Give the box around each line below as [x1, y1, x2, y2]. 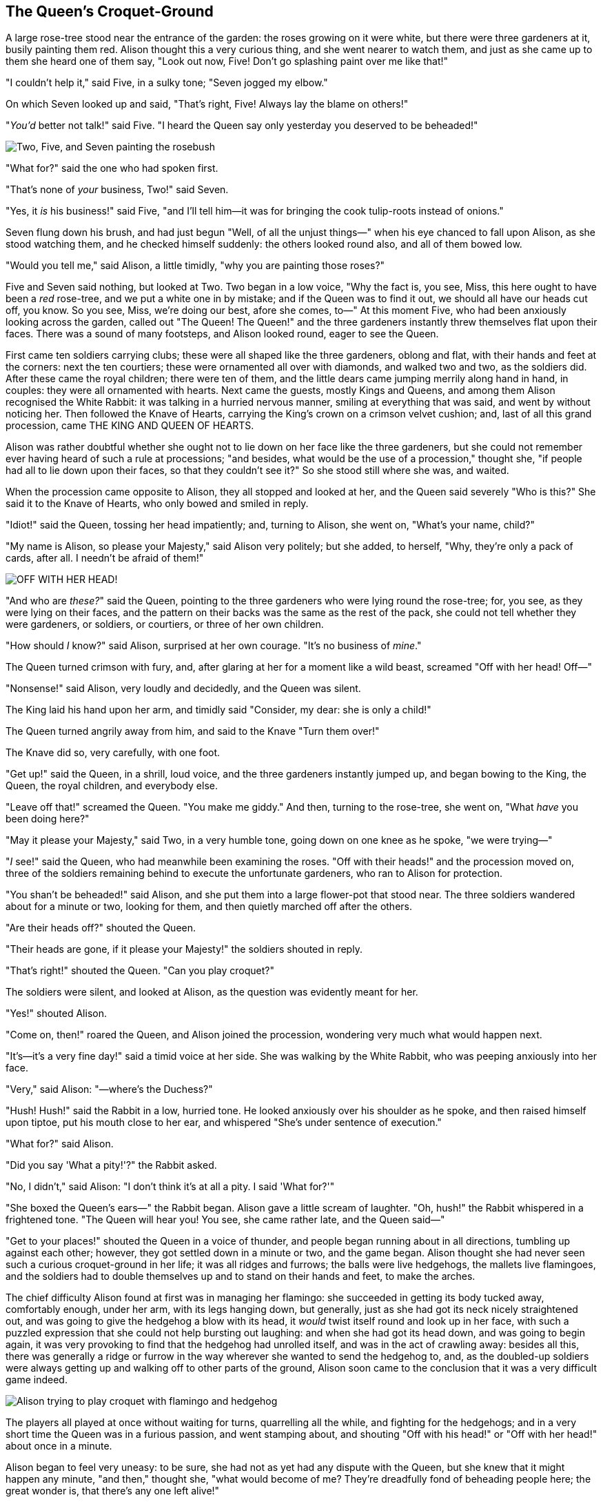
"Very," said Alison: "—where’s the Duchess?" [6, 1083, 213, 1096]
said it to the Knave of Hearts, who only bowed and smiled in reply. [6, 497, 309, 510]
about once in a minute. [6, 1440, 112, 1452]
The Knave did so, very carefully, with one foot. [6, 747, 221, 759]
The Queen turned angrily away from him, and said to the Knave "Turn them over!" [6, 725, 380, 738]
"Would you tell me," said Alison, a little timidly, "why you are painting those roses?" [6, 259, 385, 272]
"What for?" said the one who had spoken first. [6, 162, 218, 175]
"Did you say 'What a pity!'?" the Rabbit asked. [6, 1159, 217, 1172]
